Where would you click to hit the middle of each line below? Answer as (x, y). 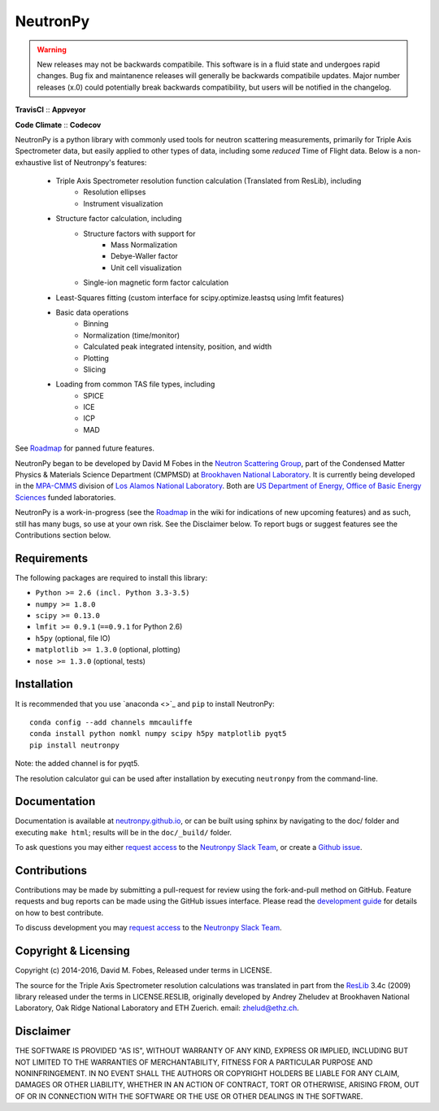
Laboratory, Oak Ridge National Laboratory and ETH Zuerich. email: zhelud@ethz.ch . (157, 1008)
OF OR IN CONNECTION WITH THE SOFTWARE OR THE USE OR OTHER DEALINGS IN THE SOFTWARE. (189, 1096)
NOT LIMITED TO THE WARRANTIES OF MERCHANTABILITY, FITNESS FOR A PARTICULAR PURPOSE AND (194, 1062)
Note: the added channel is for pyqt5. (77, 764)
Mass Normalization (144, 245)
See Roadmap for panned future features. (85, 448)
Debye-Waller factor (145, 256)
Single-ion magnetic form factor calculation (156, 283)
